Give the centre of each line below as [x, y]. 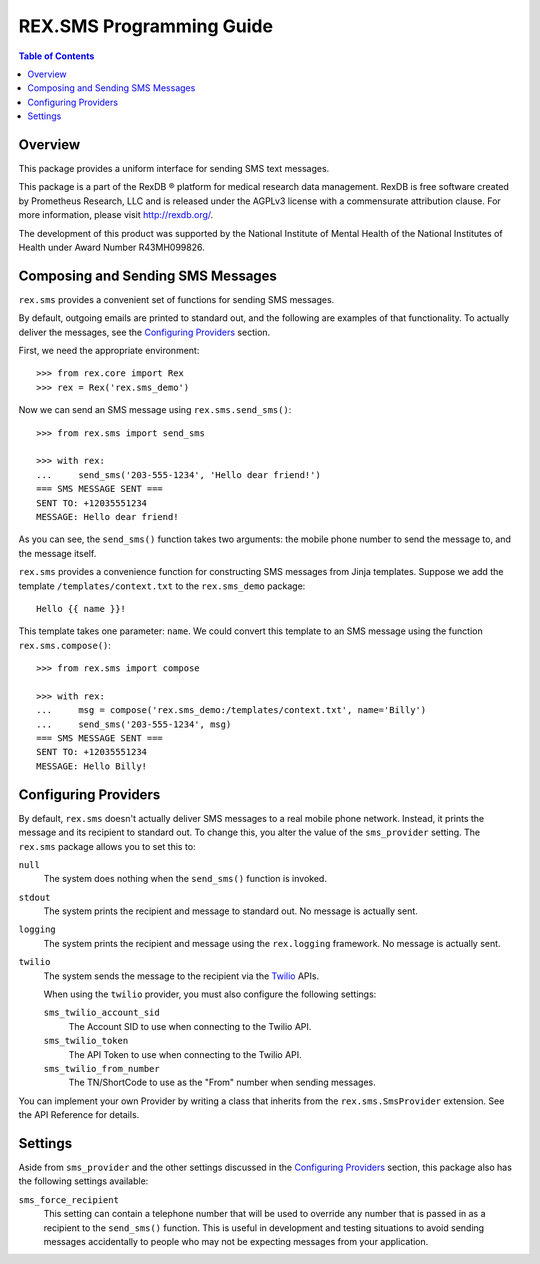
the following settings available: [83, 1181]
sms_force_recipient [69, 1199]
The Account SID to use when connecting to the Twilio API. [190, 1026]
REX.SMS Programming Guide [146, 26]
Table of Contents [56, 56]
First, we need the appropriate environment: [109, 351]
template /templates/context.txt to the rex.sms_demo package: [162, 586]
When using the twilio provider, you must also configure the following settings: [210, 994]
